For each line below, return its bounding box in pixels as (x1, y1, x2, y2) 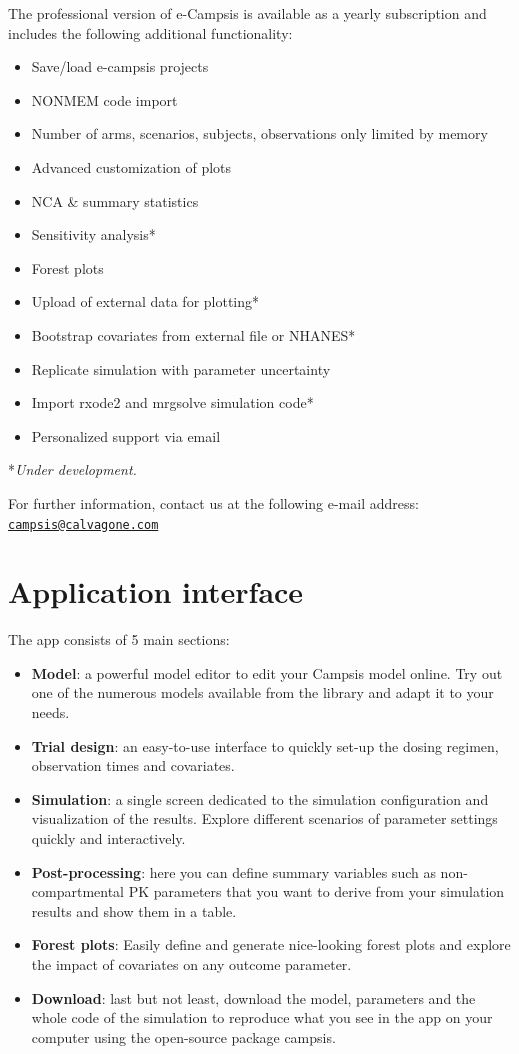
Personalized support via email (31, 425, 221, 446)
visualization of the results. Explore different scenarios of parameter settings (31, 808, 498, 829)
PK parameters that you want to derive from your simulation (128, 881, 505, 902)
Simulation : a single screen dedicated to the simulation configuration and (31, 788, 489, 809)
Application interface (8, 571, 304, 612)
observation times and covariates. (31, 755, 235, 776)
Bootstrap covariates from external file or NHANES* (31, 324, 356, 345)
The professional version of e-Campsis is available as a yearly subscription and (8, 3, 487, 23)
